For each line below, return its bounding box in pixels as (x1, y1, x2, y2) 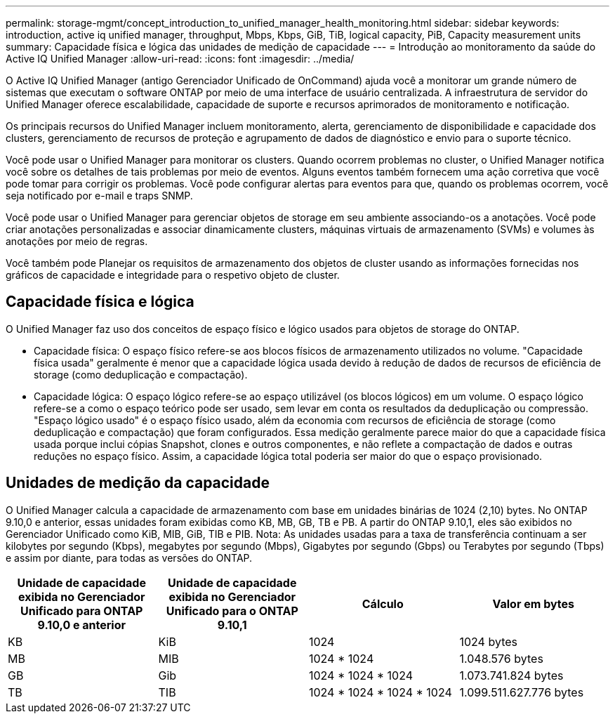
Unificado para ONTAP (20, 603, 143, 618)
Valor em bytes (492, 596, 575, 611)
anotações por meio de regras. (6, 235, 148, 247)
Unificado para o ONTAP (166, 603, 298, 618)
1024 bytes (459, 634, 518, 649)
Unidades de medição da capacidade (6, 474, 270, 492)
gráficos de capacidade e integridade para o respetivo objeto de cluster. (6, 269, 340, 281)
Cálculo (362, 596, 404, 611)
